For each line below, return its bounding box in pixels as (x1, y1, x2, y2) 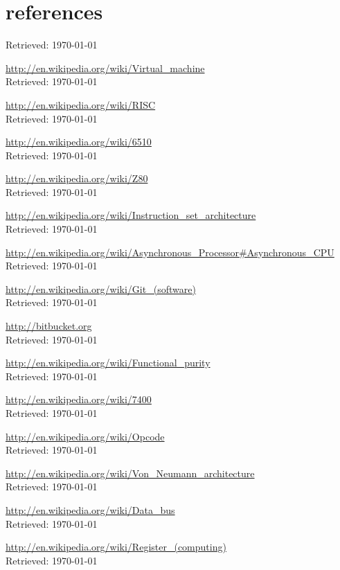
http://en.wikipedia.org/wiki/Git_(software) (6, 281, 196, 296)
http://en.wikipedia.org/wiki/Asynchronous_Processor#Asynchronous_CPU (6, 244, 334, 259)
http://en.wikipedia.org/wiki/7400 (6, 392, 152, 407)
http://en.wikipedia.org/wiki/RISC (6, 97, 156, 112)
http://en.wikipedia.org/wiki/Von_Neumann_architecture (6, 465, 255, 480)
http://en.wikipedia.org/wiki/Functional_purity (6, 355, 211, 370)
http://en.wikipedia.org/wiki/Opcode (6, 429, 165, 443)
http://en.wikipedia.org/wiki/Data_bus (6, 502, 175, 517)
